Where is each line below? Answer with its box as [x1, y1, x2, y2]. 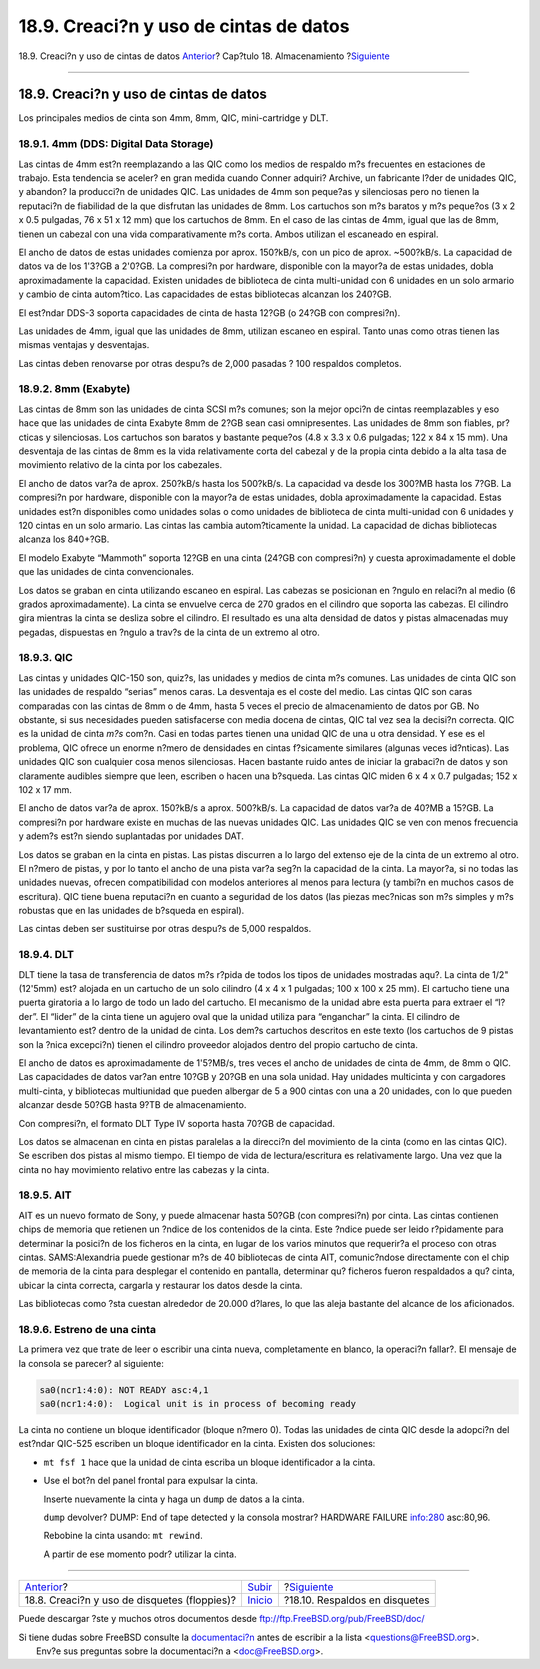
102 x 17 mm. [18, 783, 72, 795]
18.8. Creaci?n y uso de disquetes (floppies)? [24, 1593, 237, 1607]
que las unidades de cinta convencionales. [18, 566, 195, 578]
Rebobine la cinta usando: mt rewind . [43, 1530, 204, 1542]
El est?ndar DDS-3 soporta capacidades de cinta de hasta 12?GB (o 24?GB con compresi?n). [18, 306, 401, 319]
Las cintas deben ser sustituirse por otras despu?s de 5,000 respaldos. [18, 923, 312, 935]
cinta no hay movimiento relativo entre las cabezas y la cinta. [18, 1163, 270, 1175]
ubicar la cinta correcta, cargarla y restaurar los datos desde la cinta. [18, 1279, 303, 1291]
